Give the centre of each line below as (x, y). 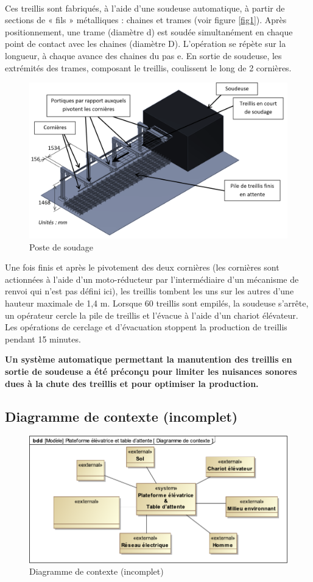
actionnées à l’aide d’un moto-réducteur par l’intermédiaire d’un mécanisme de (152, 279)
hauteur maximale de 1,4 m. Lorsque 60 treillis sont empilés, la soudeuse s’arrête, (157, 303)
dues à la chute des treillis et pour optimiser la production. (132, 383)
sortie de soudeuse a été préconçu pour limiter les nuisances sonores (151, 371)
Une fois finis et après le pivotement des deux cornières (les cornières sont (142, 267)
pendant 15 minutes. (43, 339)
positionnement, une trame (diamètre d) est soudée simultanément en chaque (149, 31)
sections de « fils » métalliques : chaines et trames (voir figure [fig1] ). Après (146, 20)
